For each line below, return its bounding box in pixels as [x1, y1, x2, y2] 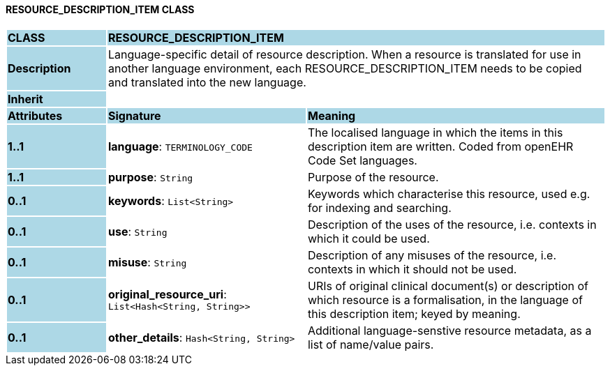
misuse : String [107, 255, 187, 269]
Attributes [8, 108, 63, 123]
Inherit [8, 91, 43, 106]
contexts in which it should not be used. [307, 262, 517, 276]
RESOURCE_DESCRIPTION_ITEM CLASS [6, 3, 195, 15]
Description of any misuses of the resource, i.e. [307, 248, 557, 262]
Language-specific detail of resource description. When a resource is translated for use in [107, 47, 581, 61]
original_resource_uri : [107, 287, 227, 302]
